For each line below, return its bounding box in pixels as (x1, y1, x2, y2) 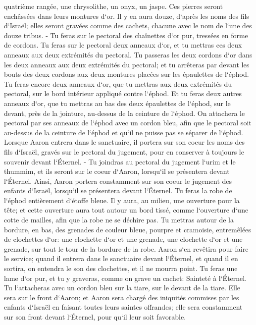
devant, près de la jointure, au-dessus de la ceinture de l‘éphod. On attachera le (4, 108, 245, 118)
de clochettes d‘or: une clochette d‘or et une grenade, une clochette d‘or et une (4, 234, 243, 244)
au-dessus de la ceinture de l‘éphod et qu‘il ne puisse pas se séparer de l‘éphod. (4, 127, 243, 137)
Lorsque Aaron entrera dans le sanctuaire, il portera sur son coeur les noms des (4, 137, 245, 147)
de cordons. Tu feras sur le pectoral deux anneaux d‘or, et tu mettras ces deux (4, 40, 242, 50)
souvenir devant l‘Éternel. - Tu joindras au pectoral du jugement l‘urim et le (4, 156, 236, 166)
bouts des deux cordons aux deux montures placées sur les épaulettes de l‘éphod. (4, 69, 249, 79)
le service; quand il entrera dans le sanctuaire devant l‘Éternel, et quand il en (4, 253, 238, 264)
